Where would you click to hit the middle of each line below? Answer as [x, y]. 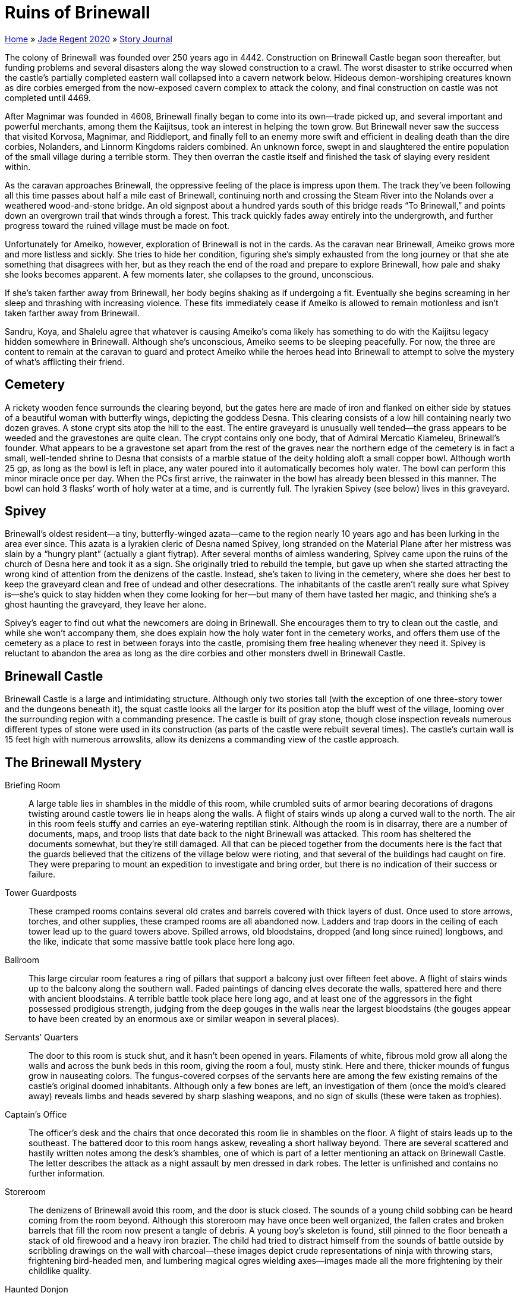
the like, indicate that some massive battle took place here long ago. [162, 942]
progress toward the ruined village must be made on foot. [117, 225]
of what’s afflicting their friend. [65, 361]
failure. [42, 875]
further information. [67, 1174]
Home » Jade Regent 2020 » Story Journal [89, 39]
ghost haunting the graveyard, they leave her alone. [106, 605]
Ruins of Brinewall [78, 12]
